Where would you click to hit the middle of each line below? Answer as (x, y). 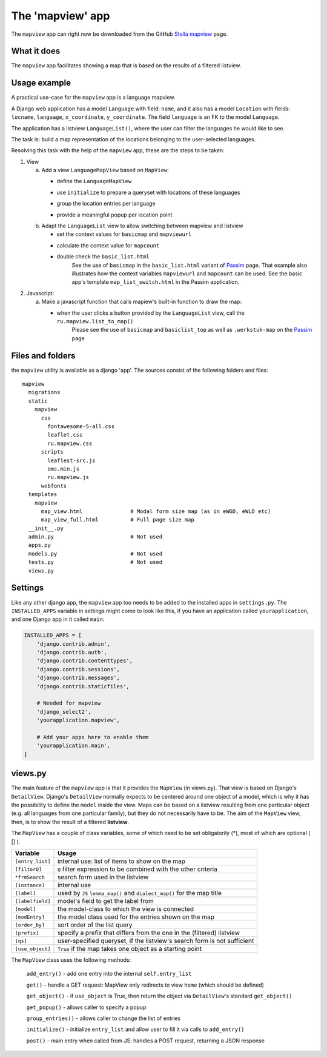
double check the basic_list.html (103, 257)
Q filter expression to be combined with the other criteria (137, 869)
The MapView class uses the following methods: (71, 960)
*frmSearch (30, 877)
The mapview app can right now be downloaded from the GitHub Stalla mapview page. (120, 34)
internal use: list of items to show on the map (122, 861)
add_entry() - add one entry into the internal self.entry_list (109, 974)
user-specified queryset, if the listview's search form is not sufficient (156, 941)
